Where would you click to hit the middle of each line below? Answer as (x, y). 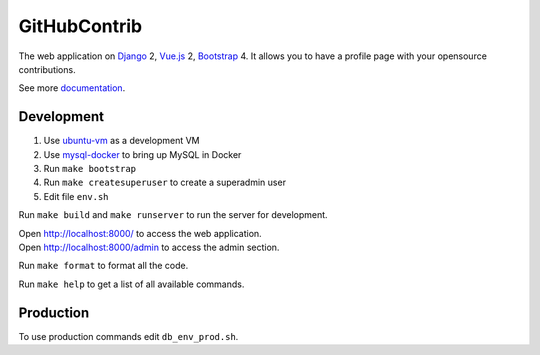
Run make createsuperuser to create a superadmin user (165, 182)
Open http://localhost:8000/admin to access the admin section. (149, 247)
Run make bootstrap (90, 169)
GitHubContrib (80, 26)
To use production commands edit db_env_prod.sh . (128, 336)
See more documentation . (72, 88)
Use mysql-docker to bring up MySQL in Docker (142, 154)
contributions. (47, 69)
